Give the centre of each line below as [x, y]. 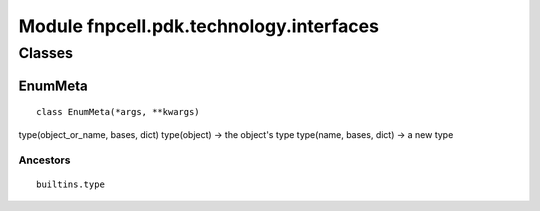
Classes [46, 53]
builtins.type [70, 184]
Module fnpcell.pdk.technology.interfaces [199, 26]
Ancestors [44, 160]
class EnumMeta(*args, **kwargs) [118, 112]
